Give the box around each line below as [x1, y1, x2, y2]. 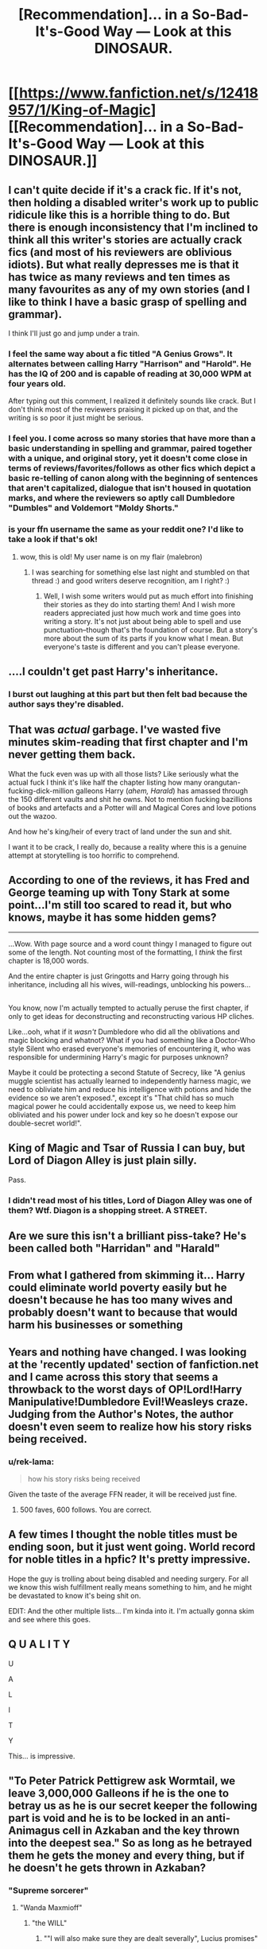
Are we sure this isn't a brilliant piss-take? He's [8, 1229, 247, 1242]
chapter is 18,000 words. [8, 956, 90, 966]
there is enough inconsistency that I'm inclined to [8, 220, 258, 234]
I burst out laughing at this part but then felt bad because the [8, 688, 248, 699]
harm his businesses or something [8, 1318, 184, 1332]
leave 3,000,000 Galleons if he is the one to [8, 1787, 229, 1800]
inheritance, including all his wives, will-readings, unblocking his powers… [8, 980, 251, 990]
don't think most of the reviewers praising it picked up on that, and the [8, 405, 238, 414]
